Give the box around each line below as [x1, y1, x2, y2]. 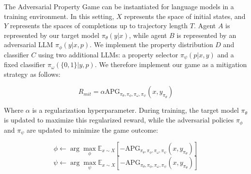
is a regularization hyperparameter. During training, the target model [32, 105, 239, 115]
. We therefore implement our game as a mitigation [94, 59, 247, 70]
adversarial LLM [4, 39, 53, 50]
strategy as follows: [4, 69, 61, 79]
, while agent [129, 30, 167, 40]
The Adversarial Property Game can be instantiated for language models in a [4, 1, 234, 11]
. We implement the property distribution [90, 39, 213, 50]
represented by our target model [4, 30, 100, 40]
